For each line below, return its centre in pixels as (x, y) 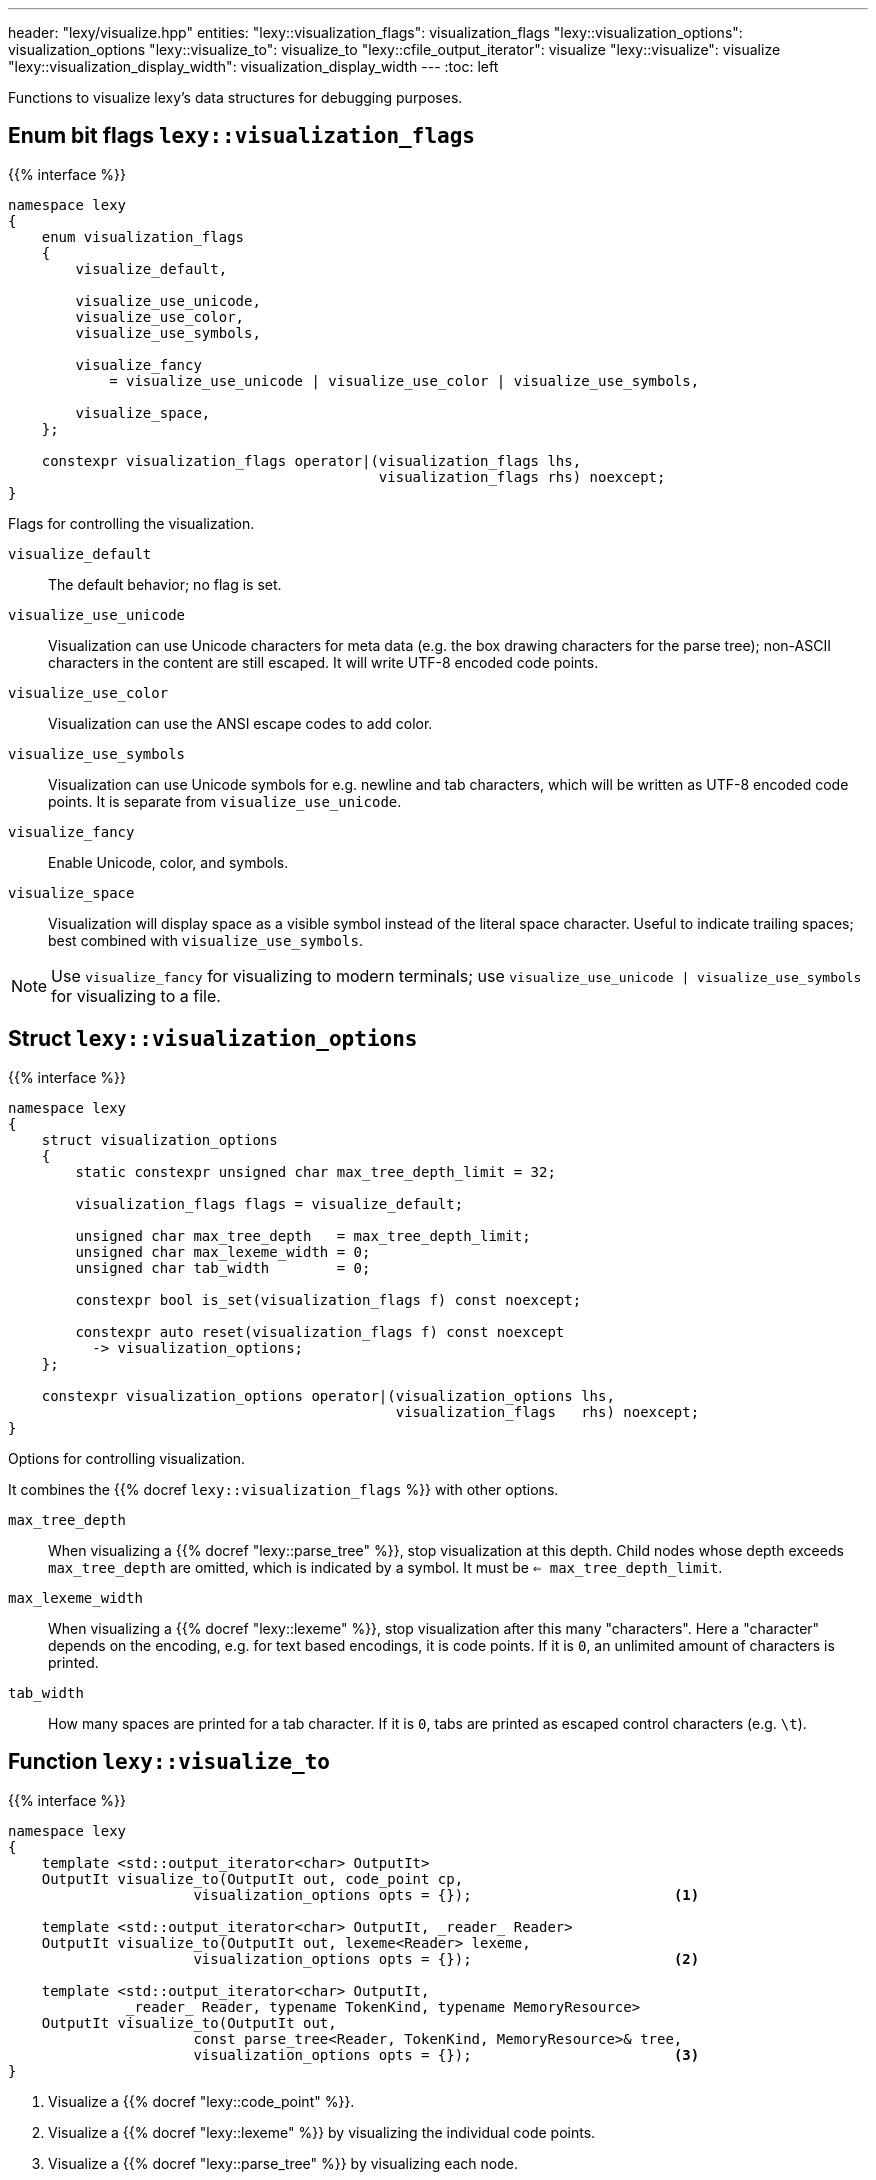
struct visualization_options (159, 1139)
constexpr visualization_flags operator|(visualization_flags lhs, (311, 460)
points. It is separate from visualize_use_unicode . (225, 801)
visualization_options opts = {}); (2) (446, 1958)
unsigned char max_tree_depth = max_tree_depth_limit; (303, 1235)
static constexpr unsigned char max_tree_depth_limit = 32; (315, 1171)
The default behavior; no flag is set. (165, 584)
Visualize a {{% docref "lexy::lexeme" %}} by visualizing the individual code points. (322, 2132)
